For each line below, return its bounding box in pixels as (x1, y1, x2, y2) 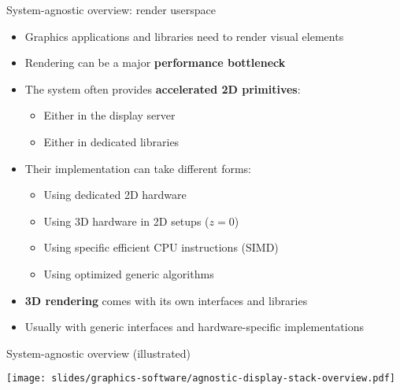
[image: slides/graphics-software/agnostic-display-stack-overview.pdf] (6, 373, 395, 384)
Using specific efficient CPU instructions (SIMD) (43, 239, 279, 256)
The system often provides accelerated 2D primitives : (24, 80, 301, 97)
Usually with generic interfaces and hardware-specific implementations (24, 318, 364, 335)
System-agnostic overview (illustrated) (6, 344, 191, 361)
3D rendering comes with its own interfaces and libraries (24, 292, 308, 308)
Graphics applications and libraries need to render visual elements (24, 28, 344, 44)
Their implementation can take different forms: (24, 160, 251, 176)
